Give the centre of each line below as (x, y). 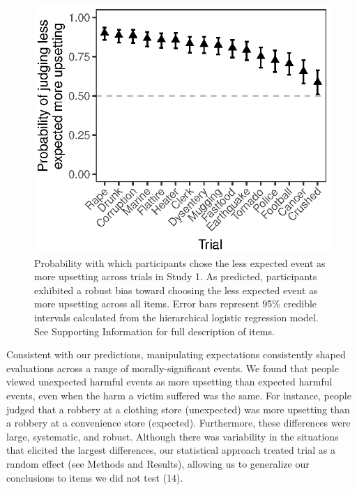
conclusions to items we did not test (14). (95, 477)
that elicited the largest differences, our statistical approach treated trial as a (171, 450)
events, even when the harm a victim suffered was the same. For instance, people (179, 396)
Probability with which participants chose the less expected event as (180, 262)
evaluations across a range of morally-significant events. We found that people (173, 368)
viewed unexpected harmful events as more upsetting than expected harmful (169, 382)
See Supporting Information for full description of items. (154, 331)
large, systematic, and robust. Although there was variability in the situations (173, 436)
